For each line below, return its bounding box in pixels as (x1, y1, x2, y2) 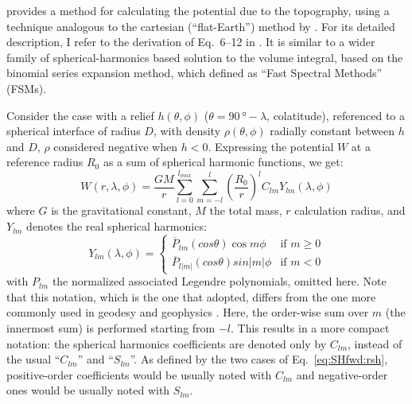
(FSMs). (6, 80, 47, 96)
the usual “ (6, 351, 60, 367)
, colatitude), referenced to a (266, 107, 405, 123)
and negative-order (296, 366, 388, 383)
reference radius (6, 153, 84, 170)
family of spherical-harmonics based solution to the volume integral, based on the (6, 49, 403, 65)
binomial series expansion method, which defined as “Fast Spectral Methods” (6, 64, 383, 81)
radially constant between (270, 122, 395, 139)
